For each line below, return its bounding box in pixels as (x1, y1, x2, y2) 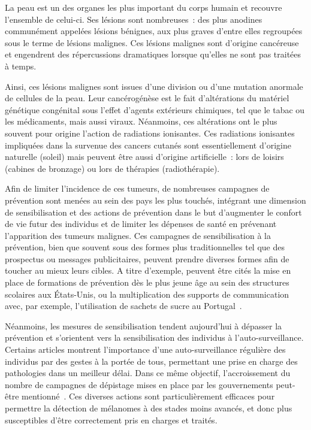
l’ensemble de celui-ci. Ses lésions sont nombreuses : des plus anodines (5, 13, 262, 25)
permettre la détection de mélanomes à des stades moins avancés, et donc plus (5, 402, 292, 414)
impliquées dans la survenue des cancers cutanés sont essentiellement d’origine (5, 138, 291, 151)
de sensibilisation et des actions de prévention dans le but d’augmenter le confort (5, 205, 302, 218)
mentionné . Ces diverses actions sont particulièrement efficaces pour (22, 390, 275, 402)
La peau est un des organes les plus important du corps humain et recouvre (5, 1, 282, 13)
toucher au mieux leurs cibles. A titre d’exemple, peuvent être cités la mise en (5, 264, 291, 277)
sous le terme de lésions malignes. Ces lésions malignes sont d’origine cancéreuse (5, 36, 299, 49)
